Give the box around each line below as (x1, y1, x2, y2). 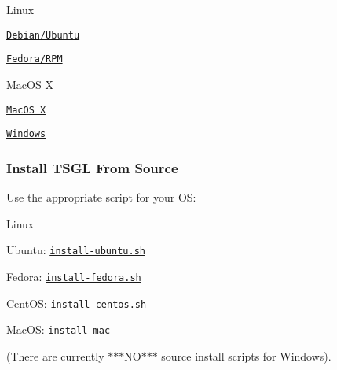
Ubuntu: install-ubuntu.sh (6, 242, 145, 258)
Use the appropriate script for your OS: (6, 189, 196, 205)
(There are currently (6, 347, 104, 364)
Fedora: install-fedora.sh (6, 268, 141, 284)
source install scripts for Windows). (161, 347, 332, 364)
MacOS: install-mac (6, 321, 111, 338)
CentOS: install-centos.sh (6, 294, 147, 311)
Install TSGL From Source (6, 157, 178, 177)
